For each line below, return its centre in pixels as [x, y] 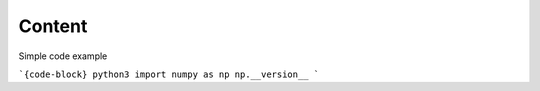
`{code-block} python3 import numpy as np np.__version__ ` [169, 74]
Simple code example [63, 56]
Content [53, 26]
